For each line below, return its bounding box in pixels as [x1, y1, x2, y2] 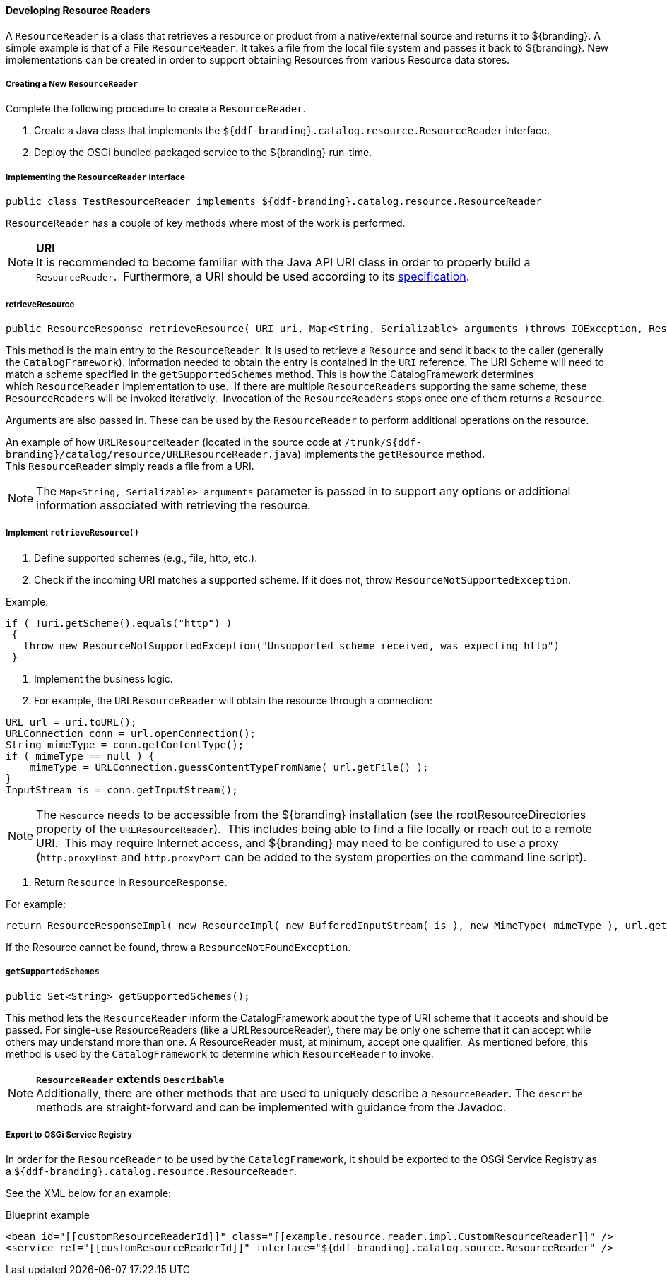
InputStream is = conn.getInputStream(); [6, 784, 238, 796]
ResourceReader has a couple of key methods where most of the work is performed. [6, 217, 406, 230]
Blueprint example [6, 1209, 90, 1222]
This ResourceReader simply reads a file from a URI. [6, 459, 254, 472]
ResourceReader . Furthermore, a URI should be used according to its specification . [36, 269, 470, 284]
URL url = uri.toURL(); [6, 716, 137, 728]
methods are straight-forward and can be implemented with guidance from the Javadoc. [36, 1099, 507, 1114]
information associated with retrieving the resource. [36, 497, 311, 512]
